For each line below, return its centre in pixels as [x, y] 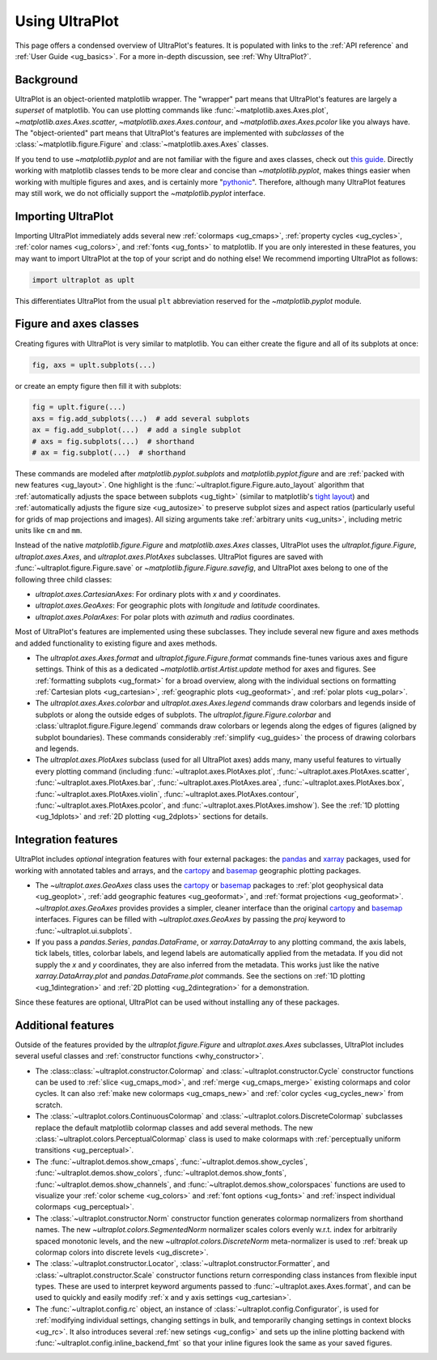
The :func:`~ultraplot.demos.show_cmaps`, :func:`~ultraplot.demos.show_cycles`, [172, 1162]
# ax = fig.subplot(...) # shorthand [109, 453]
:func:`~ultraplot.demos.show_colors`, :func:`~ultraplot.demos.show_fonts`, [161, 1173]
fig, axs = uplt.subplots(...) [94, 365]
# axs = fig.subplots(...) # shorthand [113, 441]
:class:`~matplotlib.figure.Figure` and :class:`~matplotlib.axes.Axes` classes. [142, 144]
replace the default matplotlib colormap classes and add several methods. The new [174, 1128]
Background [47, 80]
